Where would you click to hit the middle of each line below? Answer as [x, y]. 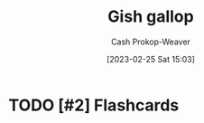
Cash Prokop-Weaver [151, 42]
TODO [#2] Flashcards [94, 105]
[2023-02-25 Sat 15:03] [151, 59]
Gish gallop [151, 17]
